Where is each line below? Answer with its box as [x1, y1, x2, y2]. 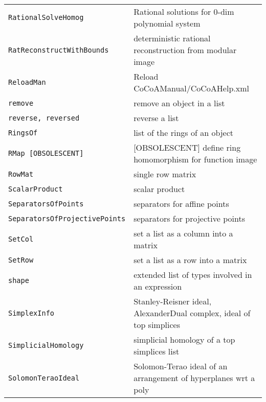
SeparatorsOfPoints [8, 199, 84, 208]
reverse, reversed [8, 113, 80, 122]
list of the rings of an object [134, 127, 234, 138]
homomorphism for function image [134, 153, 257, 165]
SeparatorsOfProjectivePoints [8, 214, 126, 223]
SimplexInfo [8, 309, 55, 317]
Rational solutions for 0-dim [134, 6, 234, 17]
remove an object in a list [134, 97, 225, 109]
